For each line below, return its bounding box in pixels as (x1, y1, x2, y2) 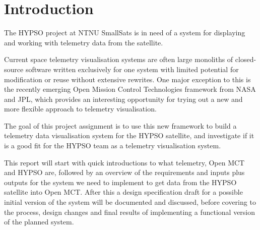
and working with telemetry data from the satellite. (4, 37, 163, 47)
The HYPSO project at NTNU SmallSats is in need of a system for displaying (4, 27, 245, 38)
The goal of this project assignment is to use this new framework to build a (4, 120, 237, 131)
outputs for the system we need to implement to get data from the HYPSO (4, 177, 237, 187)
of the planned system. (4, 216, 74, 227)
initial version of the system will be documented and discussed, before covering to (4, 197, 256, 207)
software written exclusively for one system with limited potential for (25, 64, 239, 74)
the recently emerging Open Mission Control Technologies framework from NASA (4, 84, 256, 94)
